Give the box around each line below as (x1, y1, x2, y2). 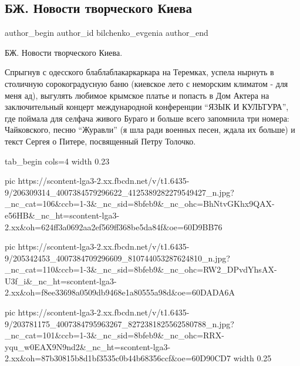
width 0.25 (233, 352, 272, 364)
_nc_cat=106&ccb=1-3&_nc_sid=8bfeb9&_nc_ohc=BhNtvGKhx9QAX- (5, 197, 275, 210)
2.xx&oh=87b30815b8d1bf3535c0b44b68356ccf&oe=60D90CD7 (5, 352, 231, 364)
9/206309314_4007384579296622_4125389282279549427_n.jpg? (5, 186, 234, 198)
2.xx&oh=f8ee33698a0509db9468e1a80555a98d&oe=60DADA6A (5, 286, 235, 298)
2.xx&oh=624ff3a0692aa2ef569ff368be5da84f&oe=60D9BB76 (5, 220, 223, 233)
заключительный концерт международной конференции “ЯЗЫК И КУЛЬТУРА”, (5, 100, 289, 113)
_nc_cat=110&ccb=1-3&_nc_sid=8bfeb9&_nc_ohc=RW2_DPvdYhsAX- (5, 263, 277, 276)
